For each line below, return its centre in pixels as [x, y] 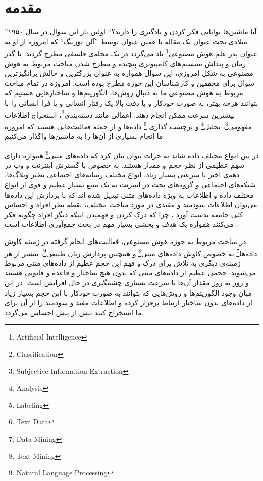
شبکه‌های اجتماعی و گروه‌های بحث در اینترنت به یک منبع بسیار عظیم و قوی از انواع [130, 185]
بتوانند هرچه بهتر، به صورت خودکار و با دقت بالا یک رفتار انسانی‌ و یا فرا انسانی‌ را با [131, 102]
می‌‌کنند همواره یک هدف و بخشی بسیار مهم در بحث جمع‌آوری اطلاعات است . [121, 224]
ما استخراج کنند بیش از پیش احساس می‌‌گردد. [74, 312]
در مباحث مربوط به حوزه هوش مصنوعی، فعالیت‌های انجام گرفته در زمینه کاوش [125, 241]
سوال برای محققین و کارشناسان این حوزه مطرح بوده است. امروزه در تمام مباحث [130, 83]
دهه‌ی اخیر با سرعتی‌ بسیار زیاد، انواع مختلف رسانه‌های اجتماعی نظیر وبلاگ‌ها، [122, 175]
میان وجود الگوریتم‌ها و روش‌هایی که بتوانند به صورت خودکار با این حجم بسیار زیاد [128, 292]
